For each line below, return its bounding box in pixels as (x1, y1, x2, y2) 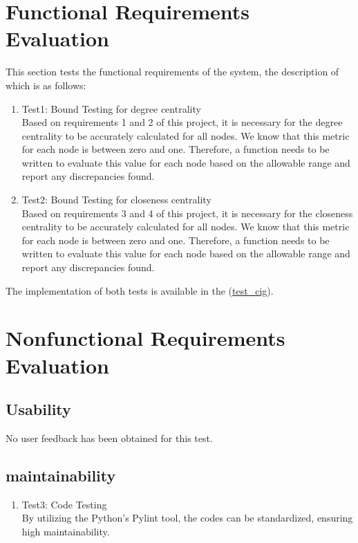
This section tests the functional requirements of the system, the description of (6, 64, 339, 79)
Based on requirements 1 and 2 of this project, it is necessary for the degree (21, 115, 343, 129)
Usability (6, 398, 71, 420)
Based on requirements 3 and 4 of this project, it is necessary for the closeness (21, 205, 353, 220)
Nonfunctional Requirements (6, 324, 285, 352)
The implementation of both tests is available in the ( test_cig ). (6, 283, 274, 297)
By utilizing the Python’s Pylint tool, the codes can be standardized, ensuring (21, 510, 353, 525)
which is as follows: (6, 77, 86, 92)
